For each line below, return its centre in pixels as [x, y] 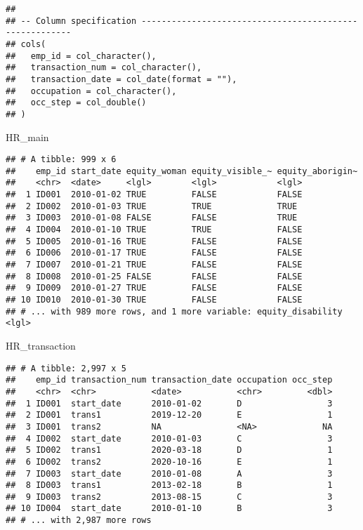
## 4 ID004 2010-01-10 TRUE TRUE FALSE [154, 230]
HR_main [27, 137]
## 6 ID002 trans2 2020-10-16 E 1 [169, 462]
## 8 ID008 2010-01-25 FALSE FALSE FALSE [154, 276]
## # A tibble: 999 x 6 [61, 160]
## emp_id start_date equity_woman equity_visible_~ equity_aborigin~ [182, 171]
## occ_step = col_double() [76, 103]
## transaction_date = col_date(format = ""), [121, 79]
